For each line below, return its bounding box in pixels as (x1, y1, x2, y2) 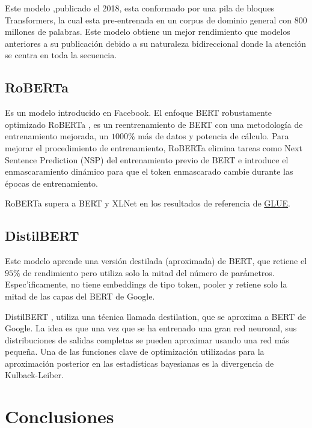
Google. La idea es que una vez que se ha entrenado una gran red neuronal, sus (5, 322, 297, 334)
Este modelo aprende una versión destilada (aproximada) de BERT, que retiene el (5, 255, 307, 267)
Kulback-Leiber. (5, 369, 64, 381)
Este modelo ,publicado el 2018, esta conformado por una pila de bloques (5, 2, 275, 14)
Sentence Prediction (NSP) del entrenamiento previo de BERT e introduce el (5, 153, 289, 166)
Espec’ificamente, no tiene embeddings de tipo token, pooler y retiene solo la (5, 278, 287, 291)
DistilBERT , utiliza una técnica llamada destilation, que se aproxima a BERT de (5, 310, 306, 322)
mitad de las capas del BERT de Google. (5, 289, 155, 302)
